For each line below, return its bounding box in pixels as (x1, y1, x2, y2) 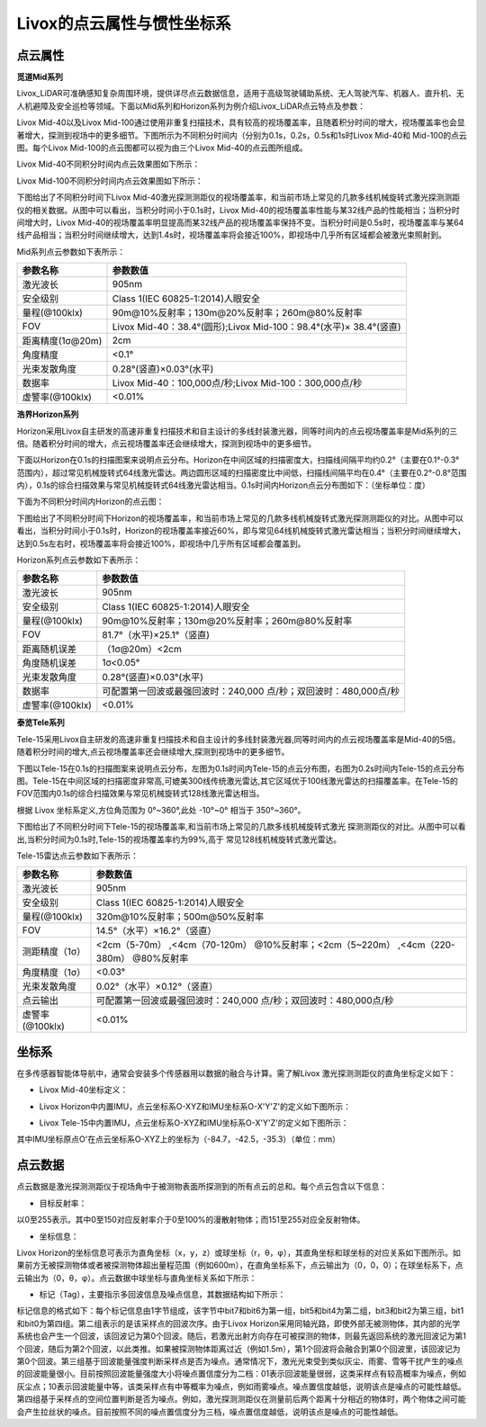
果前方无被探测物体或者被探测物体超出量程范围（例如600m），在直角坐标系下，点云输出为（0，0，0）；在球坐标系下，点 (16, 1260, 463, 1270)
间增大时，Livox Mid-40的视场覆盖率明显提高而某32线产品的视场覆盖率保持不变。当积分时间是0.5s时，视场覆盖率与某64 (16, 217, 464, 228)
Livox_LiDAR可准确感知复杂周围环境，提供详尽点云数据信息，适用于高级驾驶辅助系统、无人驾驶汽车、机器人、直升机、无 (16, 88, 465, 99)
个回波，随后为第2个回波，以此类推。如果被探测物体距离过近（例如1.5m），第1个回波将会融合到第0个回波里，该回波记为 (16, 1343, 461, 1354)
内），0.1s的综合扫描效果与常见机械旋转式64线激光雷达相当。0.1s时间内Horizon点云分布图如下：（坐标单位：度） (16, 480, 431, 490)
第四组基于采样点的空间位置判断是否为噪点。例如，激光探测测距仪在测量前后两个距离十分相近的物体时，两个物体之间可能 (16, 1394, 466, 1405)
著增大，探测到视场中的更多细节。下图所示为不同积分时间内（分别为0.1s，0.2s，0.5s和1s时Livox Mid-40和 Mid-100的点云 (16, 130, 467, 140)
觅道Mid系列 (16, 72, 63, 83)
